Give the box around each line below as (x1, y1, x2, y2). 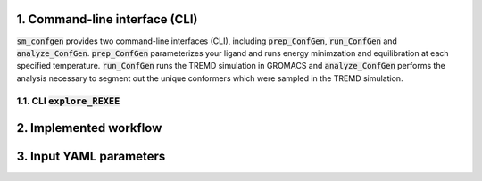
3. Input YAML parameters (16, 149, 166, 164)
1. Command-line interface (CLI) (16, 12, 198, 27)
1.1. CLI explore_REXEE (16, 95, 120, 107)
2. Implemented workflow (16, 120, 162, 136)
